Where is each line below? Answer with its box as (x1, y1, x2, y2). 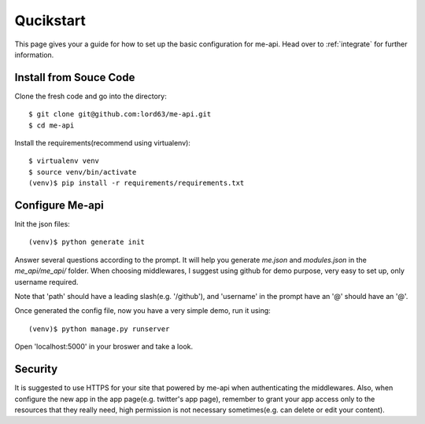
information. (14, 50, 54, 59)
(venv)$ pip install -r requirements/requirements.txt (28, 179, 245, 188)
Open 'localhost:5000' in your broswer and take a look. (14, 342, 193, 352)
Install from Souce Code (14, 71, 135, 84)
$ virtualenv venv (28, 157, 100, 165)
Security (14, 363, 58, 376)
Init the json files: (14, 219, 70, 229)
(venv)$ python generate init (28, 238, 146, 247)
